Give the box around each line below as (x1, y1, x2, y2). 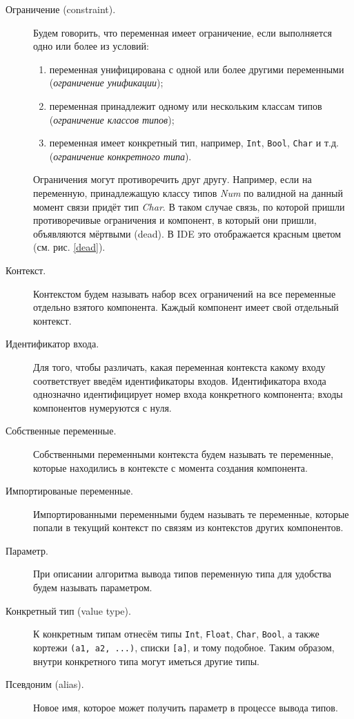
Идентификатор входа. (6, 336, 99, 351)
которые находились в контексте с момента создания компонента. (33, 460, 308, 474)
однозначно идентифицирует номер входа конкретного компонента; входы (33, 387, 343, 401)
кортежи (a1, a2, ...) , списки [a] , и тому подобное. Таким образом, (33, 640, 335, 654)
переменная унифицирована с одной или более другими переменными (49, 61, 344, 76)
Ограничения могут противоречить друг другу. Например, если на (33, 172, 312, 186)
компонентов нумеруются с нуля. (33, 400, 172, 414)
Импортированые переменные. (6, 483, 133, 498)
